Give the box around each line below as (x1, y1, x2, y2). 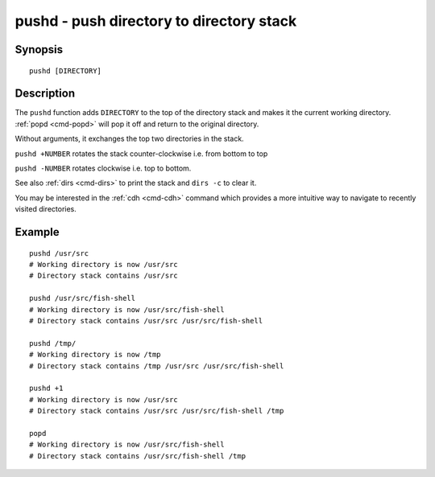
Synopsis (14, 43, 64, 56)
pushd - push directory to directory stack (14, 12, 297, 30)
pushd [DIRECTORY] (29, 66, 102, 76)
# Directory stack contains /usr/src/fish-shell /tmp (29, 451, 246, 460)
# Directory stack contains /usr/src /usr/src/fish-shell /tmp (29, 406, 284, 416)
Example (14, 225, 60, 239)
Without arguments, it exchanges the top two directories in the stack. (14, 134, 245, 144)
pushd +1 (29, 384, 64, 393)
